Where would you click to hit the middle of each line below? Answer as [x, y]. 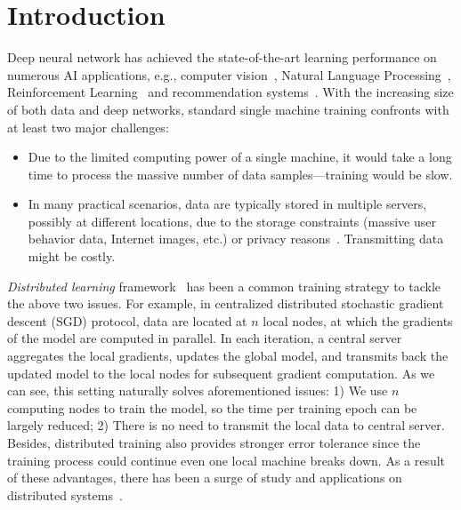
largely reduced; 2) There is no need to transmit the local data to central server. [226, 425]
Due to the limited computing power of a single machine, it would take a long [240, 157]
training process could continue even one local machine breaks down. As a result [226, 460]
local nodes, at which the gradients [358, 320]
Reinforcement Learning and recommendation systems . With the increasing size [230, 92]
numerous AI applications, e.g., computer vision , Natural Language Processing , [229, 74]
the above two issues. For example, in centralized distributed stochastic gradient [226, 303]
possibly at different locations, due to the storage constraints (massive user [232, 221]
